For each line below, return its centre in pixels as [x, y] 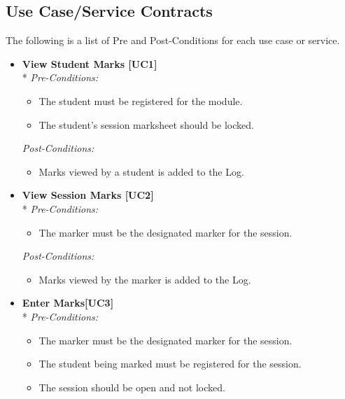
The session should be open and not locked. [132, 387]
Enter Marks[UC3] [68, 303]
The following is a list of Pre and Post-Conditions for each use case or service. [173, 40]
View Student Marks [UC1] [90, 63]
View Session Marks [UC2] [88, 195]
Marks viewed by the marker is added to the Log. [145, 279]
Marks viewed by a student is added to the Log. [141, 171]
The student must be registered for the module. [141, 100]
